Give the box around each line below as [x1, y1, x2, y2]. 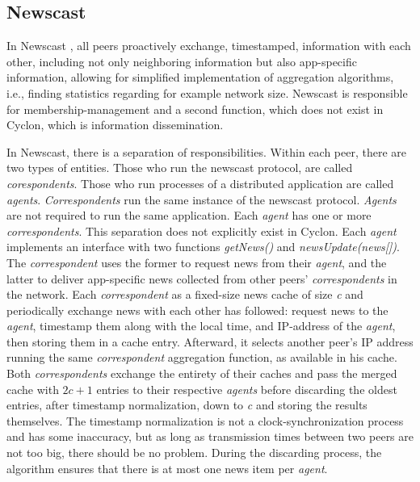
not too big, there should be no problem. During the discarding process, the [6, 444, 382, 461]
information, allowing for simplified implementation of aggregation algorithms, [6, 69, 394, 86]
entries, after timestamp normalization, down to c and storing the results [6, 396, 367, 413]
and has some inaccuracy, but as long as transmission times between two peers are [6, 428, 414, 445]
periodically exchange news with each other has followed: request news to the [6, 301, 388, 318]
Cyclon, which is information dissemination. [6, 116, 224, 133]
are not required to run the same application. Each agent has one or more [6, 207, 372, 224]
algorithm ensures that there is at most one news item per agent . [6, 459, 328, 476]
